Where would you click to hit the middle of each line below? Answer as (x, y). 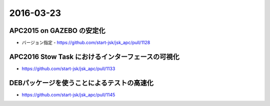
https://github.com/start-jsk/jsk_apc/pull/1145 (68, 95)
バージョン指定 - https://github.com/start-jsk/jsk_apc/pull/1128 (86, 43)
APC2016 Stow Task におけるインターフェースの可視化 (94, 56)
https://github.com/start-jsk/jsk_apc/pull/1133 (68, 68)
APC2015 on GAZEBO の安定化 (57, 31)
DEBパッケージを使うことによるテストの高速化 (81, 83)
